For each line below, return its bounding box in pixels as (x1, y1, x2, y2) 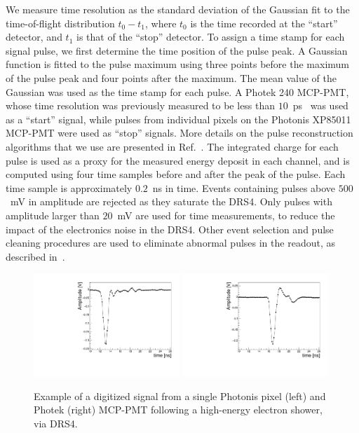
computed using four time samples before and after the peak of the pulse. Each (6, 167, 346, 181)
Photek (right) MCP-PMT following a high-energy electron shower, (34, 402, 323, 417)
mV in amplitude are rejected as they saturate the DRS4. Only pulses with (10, 194, 332, 209)
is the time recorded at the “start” (190, 15, 338, 30)
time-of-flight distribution (6, 15, 115, 30)
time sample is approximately (6, 180, 133, 195)
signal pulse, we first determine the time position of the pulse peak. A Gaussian (6, 43, 348, 57)
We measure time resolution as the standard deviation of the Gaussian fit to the (6, 2, 350, 16)
